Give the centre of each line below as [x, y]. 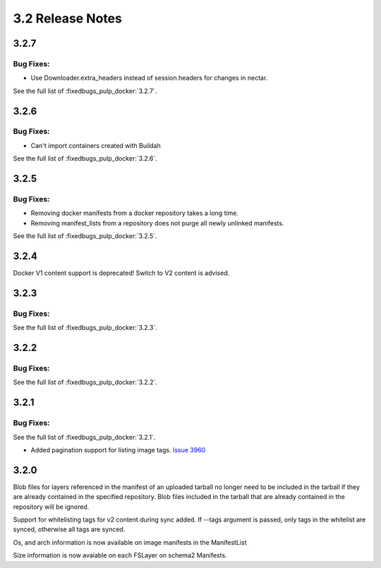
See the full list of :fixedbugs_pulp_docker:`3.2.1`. [84, 437]
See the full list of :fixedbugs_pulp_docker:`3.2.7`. [85, 91]
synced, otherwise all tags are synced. [69, 529]
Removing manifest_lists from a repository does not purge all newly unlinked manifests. [157, 223]
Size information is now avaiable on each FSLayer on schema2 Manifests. [120, 555]
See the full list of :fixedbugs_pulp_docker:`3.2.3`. [85, 328]
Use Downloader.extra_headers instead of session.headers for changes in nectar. [149, 78]
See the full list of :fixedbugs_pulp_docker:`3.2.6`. [85, 159]
